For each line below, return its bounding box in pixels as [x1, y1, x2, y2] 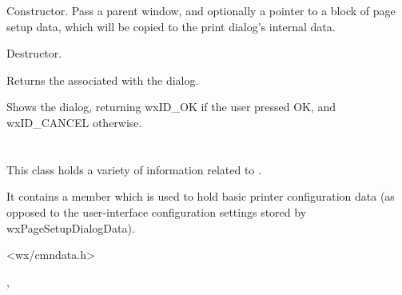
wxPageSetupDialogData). [6, 219, 135, 236]
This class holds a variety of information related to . [6, 161, 261, 177]
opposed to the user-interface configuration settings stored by [6, 203, 307, 220]
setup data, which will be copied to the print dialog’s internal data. [6, 18, 336, 34]
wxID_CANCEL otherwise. [6, 114, 142, 130]
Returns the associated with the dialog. [6, 71, 199, 88]
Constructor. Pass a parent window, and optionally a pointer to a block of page [6, 2, 396, 18]
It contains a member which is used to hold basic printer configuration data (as [6, 188, 395, 205]
